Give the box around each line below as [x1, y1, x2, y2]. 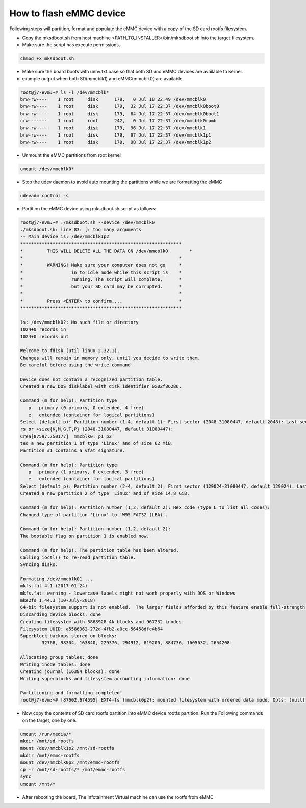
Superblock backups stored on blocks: [20, 633, 117, 639]
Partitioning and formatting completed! [20, 690, 122, 696]
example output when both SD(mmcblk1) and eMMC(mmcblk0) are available [22, 75, 183, 82]
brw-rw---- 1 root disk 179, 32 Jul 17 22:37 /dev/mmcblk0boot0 [20, 103, 219, 110]
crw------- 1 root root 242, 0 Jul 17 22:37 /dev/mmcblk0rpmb [20, 118, 217, 124]
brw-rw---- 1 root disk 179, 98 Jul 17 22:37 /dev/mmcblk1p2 [20, 139, 212, 145]
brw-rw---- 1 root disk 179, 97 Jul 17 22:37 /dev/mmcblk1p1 [20, 132, 212, 138]
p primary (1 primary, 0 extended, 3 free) [28, 469, 144, 475]
